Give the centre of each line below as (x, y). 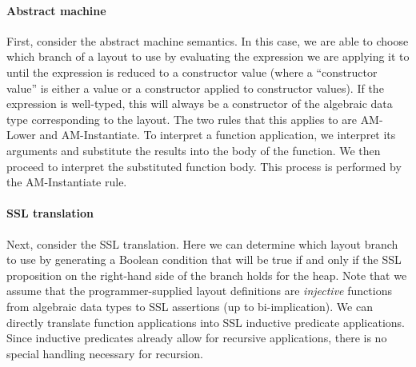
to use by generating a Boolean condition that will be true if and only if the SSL (204, 259)
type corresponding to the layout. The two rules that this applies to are (182, 119)
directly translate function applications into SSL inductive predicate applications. (206, 322)
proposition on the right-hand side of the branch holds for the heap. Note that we (207, 275)
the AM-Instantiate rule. (67, 182)
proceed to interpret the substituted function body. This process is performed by (204, 166)
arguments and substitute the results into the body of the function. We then (194, 150)
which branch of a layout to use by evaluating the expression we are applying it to (208, 56)
